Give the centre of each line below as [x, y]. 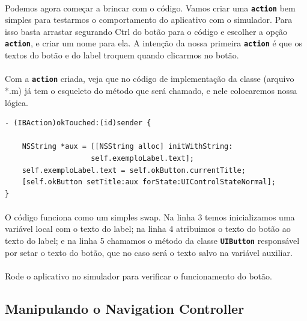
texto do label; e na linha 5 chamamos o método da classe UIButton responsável [152, 241]
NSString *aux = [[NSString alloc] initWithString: [127, 147]
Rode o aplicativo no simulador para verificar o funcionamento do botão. [138, 276]
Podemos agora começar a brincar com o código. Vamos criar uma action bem [150, 8]
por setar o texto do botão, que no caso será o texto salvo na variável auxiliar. [149, 252]
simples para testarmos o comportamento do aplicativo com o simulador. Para [149, 20]
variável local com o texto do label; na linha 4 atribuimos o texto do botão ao [148, 229]
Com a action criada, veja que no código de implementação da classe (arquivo [150, 79]
